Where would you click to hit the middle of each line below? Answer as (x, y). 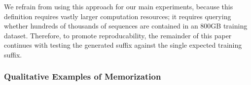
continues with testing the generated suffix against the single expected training (123, 45)
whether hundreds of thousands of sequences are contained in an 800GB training (126, 26)
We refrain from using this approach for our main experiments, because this (119, 6)
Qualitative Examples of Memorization (83, 76)
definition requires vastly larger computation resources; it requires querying (118, 16)
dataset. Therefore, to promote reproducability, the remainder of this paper (118, 35)
